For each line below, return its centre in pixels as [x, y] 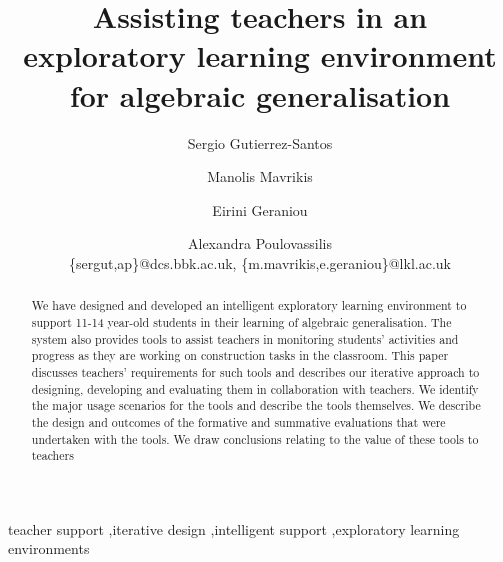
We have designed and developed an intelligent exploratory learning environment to [249, 305]
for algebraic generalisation [260, 94]
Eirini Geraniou [260, 209]
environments [49, 548]
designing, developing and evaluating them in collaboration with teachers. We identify [255, 388]
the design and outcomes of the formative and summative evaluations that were [238, 421]
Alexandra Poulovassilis [260, 243]
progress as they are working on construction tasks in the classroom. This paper [240, 355]
